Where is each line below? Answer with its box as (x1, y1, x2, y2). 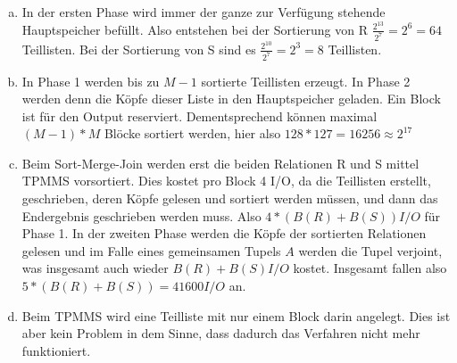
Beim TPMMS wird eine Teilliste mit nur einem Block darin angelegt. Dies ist (21, 306, 451, 325)
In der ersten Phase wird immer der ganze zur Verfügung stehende (21, 3, 386, 21)
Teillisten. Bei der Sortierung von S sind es (21, 39, 256, 58)
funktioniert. (21, 341, 91, 359)
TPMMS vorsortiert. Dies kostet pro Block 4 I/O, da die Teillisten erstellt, (21, 171, 431, 190)
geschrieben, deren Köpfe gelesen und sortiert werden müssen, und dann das (21, 189, 438, 208)
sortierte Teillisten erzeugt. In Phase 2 (201, 71, 411, 90)
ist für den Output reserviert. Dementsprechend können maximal (21, 106, 378, 125)
